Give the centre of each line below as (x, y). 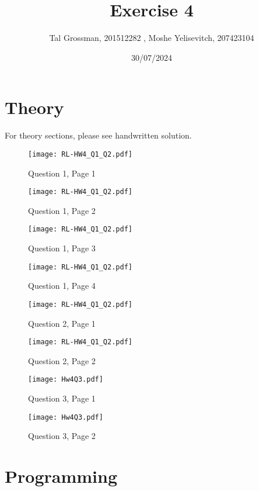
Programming (61, 476)
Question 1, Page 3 (62, 248)
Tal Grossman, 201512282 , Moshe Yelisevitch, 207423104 (152, 38)
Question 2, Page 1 (62, 323)
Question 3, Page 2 (62, 436)
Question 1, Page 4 (62, 286)
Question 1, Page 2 (62, 210)
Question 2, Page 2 (62, 360)
